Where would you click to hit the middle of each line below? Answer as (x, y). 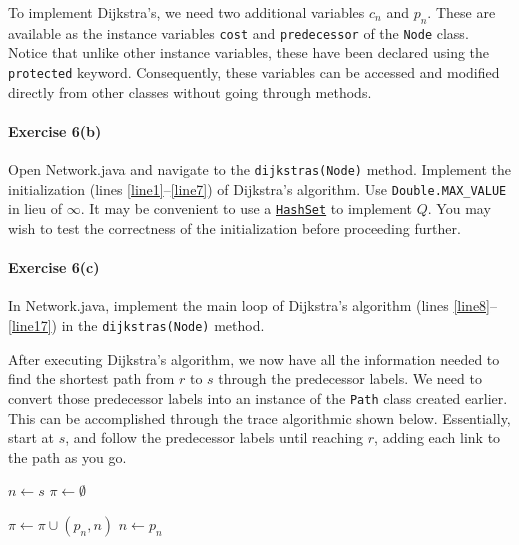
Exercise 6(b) (55, 130)
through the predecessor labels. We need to (350, 378)
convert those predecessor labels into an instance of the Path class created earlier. (258, 397)
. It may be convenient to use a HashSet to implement (246, 208)
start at (31, 437)
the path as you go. (67, 456)
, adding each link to (437, 437)
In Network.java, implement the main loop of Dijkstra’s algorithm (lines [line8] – (253, 305)
